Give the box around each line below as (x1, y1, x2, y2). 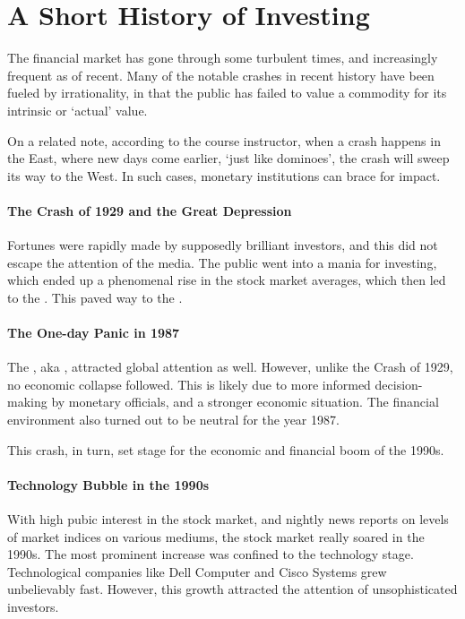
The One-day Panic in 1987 (7, 323, 180, 342)
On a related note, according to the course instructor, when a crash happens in (7, 131, 441, 150)
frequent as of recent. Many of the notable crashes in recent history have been (7, 65, 435, 84)
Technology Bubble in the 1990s (7, 475, 210, 494)
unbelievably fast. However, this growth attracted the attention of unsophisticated (7, 580, 458, 598)
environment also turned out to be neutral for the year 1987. (7, 410, 340, 429)
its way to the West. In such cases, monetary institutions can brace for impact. (7, 166, 441, 185)
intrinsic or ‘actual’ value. (7, 100, 148, 119)
